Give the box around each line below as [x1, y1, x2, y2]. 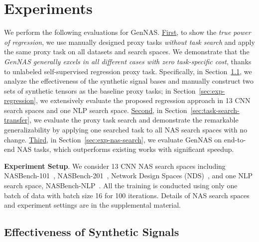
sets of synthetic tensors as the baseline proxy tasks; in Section [4, 85, 196, 96]
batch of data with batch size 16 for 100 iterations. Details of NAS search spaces [4, 190, 250, 200]
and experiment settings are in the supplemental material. [4, 200, 181, 210]
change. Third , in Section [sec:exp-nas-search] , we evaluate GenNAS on [4, 134, 222, 144]
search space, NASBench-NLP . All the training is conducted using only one [4, 180, 238, 191]
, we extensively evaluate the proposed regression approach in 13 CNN [36, 95, 251, 106]
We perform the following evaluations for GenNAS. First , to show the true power [4, 27, 251, 37]
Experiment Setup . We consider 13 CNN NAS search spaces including [4, 160, 226, 171]
